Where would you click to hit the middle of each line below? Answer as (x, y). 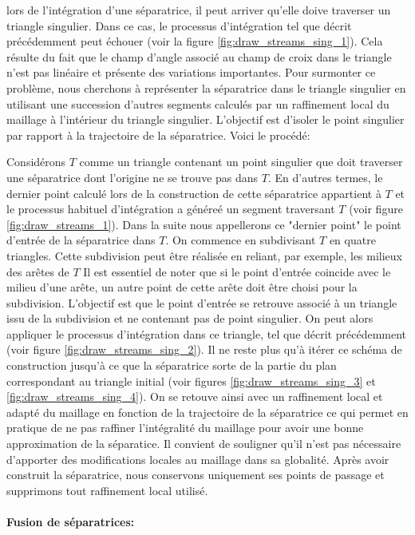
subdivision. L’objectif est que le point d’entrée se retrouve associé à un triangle (202, 302)
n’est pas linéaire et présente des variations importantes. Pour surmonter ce (191, 72)
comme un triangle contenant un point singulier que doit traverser (241, 162)
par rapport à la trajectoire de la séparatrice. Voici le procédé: (158, 135)
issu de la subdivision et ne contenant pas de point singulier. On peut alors (190, 318)
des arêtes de (38, 271)
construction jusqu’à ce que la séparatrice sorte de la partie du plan (172, 365)
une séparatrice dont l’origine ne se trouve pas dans (132, 177)
